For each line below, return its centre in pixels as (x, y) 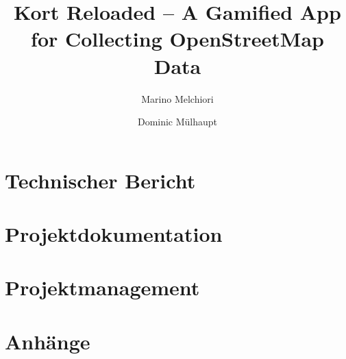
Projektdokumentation (114, 234)
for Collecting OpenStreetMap (177, 39)
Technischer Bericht (100, 180)
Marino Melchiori (177, 98)
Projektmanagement (102, 287)
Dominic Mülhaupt (177, 122)
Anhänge (48, 341)
